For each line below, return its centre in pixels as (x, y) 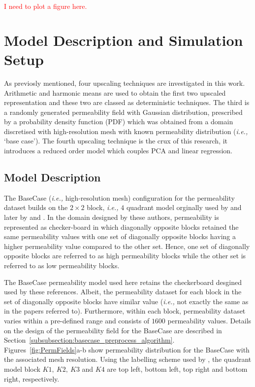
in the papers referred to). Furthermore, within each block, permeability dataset (125, 311)
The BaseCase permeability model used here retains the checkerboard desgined (123, 282)
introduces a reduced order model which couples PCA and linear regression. (118, 151)
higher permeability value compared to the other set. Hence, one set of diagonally (127, 246)
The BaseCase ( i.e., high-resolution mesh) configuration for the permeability (119, 197)
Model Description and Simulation (124, 40)
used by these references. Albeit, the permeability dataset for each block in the (123, 292)
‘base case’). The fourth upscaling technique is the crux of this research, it (116, 141)
